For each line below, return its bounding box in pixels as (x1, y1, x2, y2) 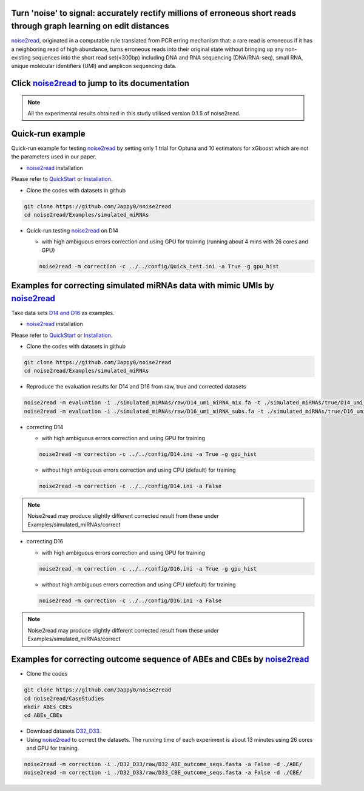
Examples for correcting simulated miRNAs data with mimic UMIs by (11, 280, 274, 291)
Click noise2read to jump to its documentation (11, 78, 190, 89)
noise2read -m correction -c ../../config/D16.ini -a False (39, 597, 222, 604)
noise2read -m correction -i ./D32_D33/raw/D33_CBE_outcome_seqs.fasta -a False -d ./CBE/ (24, 769, 303, 776)
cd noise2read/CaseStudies (24, 695, 104, 702)
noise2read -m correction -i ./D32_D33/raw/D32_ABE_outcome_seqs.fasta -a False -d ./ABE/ (24, 761, 303, 768)
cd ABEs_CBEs (24, 712, 63, 719)
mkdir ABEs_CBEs (24, 703, 73, 710)
